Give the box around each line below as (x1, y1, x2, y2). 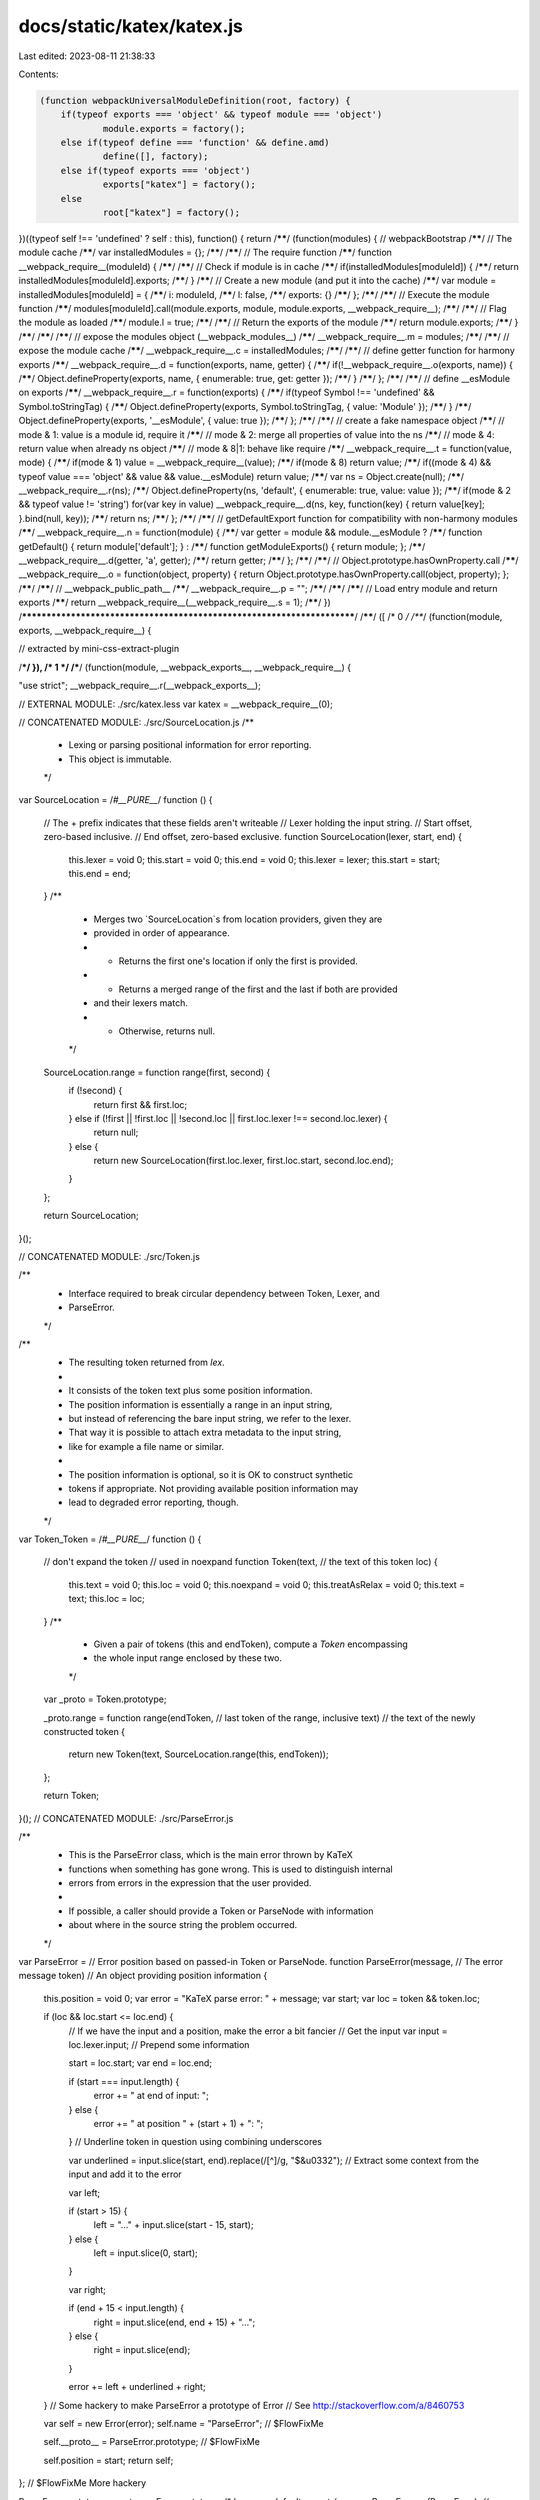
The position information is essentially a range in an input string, (68, 1398, 333, 1410)
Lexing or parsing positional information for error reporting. (68, 739, 312, 751)
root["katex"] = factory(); (102, 207, 240, 219)
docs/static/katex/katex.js (18, 15, 244, 37)
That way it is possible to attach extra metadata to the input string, (68, 1426, 342, 1439)
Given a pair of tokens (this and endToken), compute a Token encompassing (93, 1638, 409, 1650)
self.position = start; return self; (43, 2454, 174, 2466)
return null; (93, 1126, 139, 1139)
